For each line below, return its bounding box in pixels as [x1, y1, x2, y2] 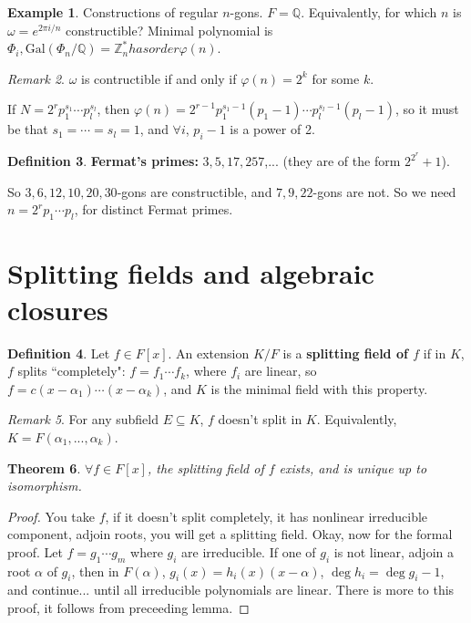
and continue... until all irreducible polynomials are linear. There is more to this [7, 580, 455, 599]
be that [7, 119, 48, 139]
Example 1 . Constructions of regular [7, 3, 219, 21]
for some [312, 68, 360, 88]
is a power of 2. [230, 119, 315, 139]
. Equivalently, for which [301, 3, 437, 21]
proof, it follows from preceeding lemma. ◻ [7, 598, 250, 618]
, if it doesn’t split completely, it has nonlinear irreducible [105, 506, 428, 525]
